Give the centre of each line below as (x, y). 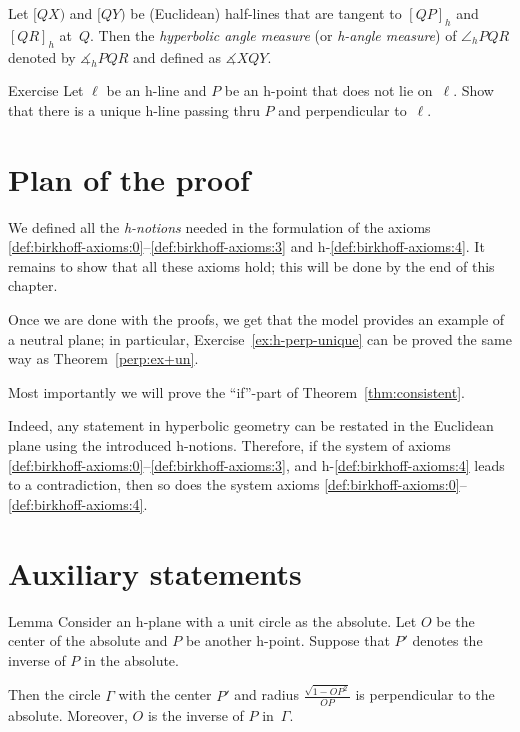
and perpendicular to (342, 109)
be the (455, 620)
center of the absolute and (88, 640)
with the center (165, 694)
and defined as (177, 56)
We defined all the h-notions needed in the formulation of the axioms (219, 226)
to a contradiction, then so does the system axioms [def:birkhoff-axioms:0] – (237, 484)
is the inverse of (195, 714)
